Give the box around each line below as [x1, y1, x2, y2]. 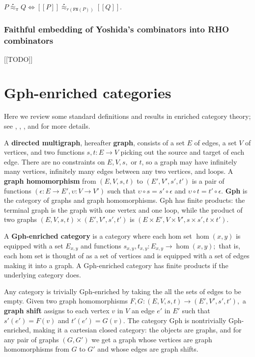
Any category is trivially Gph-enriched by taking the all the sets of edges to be [4, 286, 241, 296]
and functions [80, 240, 121, 250]
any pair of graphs [4, 334, 59, 344]
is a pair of [192, 175, 225, 186]
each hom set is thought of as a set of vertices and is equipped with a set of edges [4, 250, 250, 260]
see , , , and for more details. [4, 120, 90, 131]
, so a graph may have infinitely [142, 156, 237, 166]
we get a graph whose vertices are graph [91, 334, 212, 344]
